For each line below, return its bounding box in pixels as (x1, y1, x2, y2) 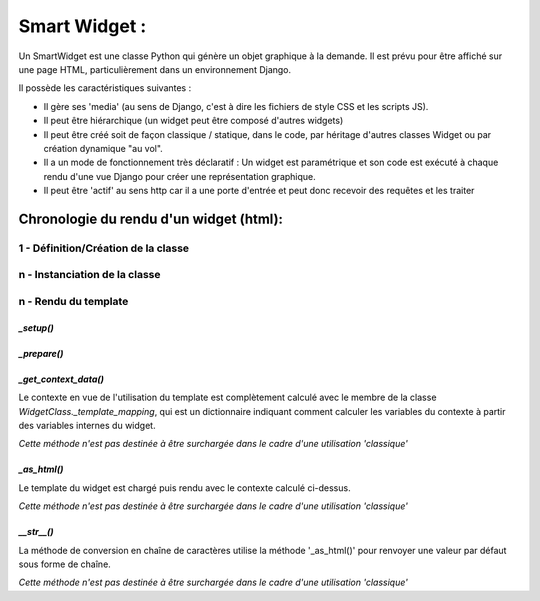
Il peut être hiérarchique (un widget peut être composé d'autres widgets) (43, 115, 344, 127)
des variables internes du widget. (18, 419, 156, 431)
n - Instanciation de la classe (18, 268, 161, 282)
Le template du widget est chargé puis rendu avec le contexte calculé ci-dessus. (18, 481, 351, 494)
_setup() (18, 321, 54, 334)
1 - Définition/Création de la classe (18, 241, 190, 255)
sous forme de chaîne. (18, 558, 112, 570)
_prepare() (18, 347, 64, 359)
